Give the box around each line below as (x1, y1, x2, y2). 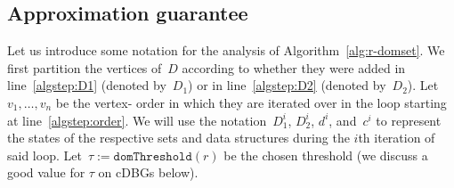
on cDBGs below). (98, 163, 199, 182)
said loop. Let (7, 145, 82, 164)
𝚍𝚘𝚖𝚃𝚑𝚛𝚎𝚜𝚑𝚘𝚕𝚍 (113, 150, 192, 163)
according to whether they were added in (182, 58, 406, 77)
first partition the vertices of (7, 58, 162, 77)
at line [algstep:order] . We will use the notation (7, 110, 267, 129)
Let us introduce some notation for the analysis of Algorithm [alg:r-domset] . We (7, 41, 445, 60)
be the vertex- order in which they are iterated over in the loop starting (55, 93, 447, 111)
